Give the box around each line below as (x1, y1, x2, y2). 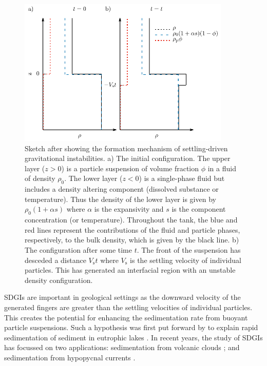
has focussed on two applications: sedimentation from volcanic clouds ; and (4, 342, 240, 353)
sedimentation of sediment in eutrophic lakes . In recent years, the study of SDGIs (4, 332, 263, 342)
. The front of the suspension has (137, 245, 241, 255)
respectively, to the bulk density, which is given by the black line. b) (25, 234, 239, 245)
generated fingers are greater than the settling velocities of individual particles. (4, 302, 253, 313)
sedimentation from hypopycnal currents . (4, 352, 136, 362)
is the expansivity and (94, 204, 164, 214)
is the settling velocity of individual (130, 254, 241, 265)
